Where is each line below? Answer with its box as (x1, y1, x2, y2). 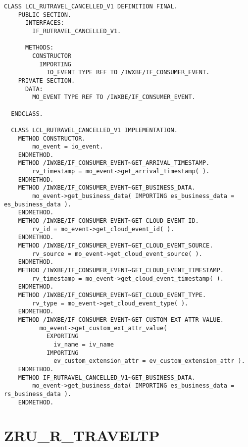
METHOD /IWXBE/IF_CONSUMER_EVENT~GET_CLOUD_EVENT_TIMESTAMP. (18, 267, 224, 274)
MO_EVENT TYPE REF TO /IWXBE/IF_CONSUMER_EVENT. (32, 94, 196, 101)
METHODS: (25, 44, 54, 51)
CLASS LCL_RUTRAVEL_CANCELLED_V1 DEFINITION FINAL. (4, 3, 178, 10)
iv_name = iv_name (53, 341, 114, 348)
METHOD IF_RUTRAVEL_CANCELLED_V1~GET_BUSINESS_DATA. (18, 374, 196, 381)
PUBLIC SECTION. (18, 11, 72, 18)
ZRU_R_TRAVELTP (4, 425, 160, 446)
